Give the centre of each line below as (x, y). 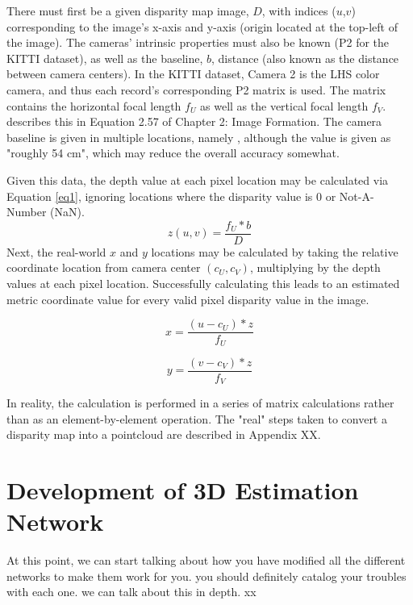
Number (27, 212)
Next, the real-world (56, 251)
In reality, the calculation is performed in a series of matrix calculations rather (200, 403)
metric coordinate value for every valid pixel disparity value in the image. (188, 299)
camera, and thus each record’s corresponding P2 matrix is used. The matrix (196, 89)
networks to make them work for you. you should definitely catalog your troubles (206, 576)
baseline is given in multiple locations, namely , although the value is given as (199, 137)
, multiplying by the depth (315, 267)
